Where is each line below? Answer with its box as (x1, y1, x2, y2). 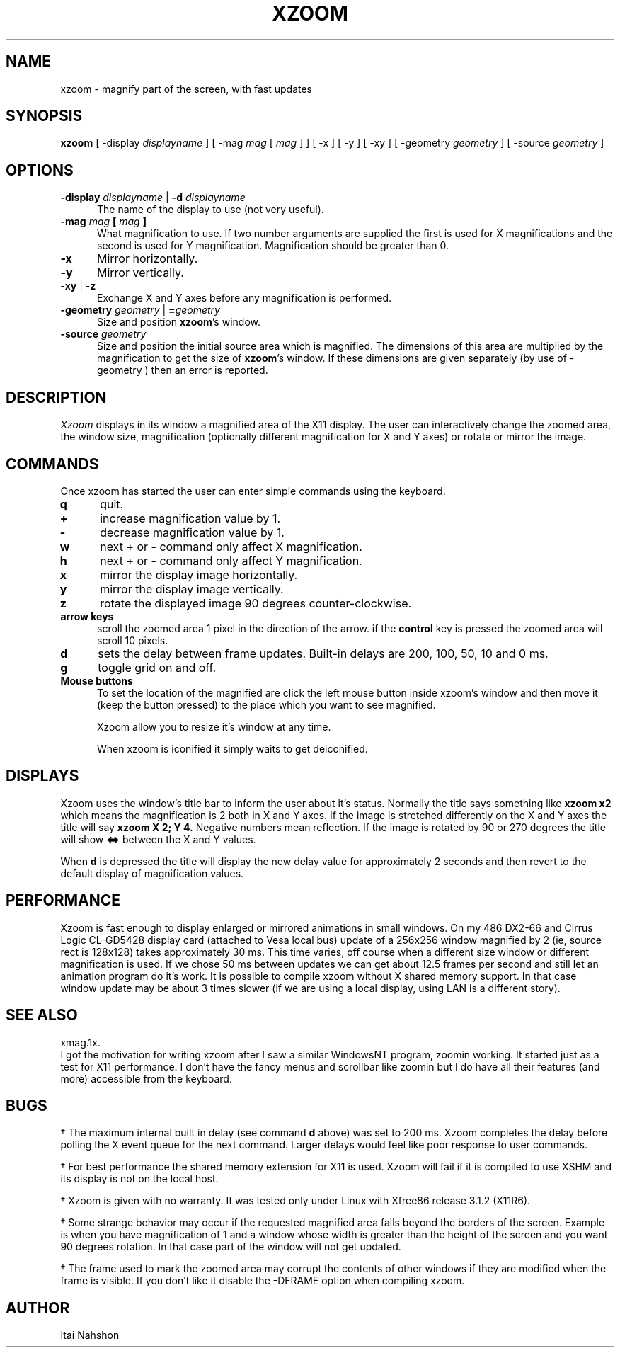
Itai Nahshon (60, 1329, 120, 1342)
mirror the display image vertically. (100, 581, 284, 596)
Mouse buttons (60, 674, 133, 687)
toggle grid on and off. (98, 660, 217, 675)
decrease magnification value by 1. (100, 525, 285, 540)
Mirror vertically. (96, 266, 184, 280)
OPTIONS (6, 161, 74, 179)
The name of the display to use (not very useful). (97, 203, 324, 216)
